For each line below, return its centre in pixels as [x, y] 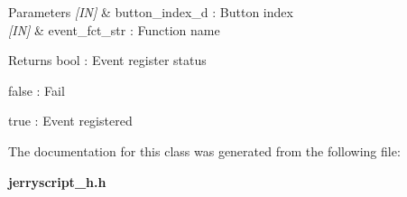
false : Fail [37, 90]
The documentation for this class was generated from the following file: [204, 150]
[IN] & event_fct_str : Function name [114, 29]
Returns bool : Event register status [107, 60]
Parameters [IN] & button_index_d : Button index [151, 12]
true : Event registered [70, 121]
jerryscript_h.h [57, 181]
